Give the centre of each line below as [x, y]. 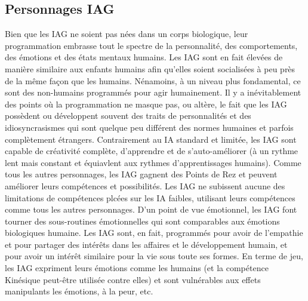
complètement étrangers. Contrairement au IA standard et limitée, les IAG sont [151, 139]
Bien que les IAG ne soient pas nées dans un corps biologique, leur [127, 34]
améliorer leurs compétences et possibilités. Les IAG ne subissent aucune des [145, 185]
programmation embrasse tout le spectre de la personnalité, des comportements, [151, 45]
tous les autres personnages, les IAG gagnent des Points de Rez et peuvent [141, 174]
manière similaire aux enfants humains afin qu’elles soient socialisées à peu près [150, 68]
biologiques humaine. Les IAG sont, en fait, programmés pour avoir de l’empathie [154, 233]
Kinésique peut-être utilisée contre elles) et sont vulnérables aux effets [133, 279]
